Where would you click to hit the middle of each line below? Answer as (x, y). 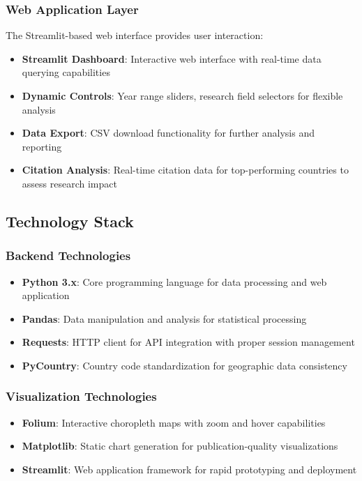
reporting (42, 146)
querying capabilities (66, 72)
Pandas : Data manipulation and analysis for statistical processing (164, 318)
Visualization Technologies (81, 396)
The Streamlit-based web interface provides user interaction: (135, 35)
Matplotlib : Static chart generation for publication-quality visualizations (180, 446)
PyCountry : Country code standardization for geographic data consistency (184, 365)
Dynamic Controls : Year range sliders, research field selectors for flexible (182, 96)
